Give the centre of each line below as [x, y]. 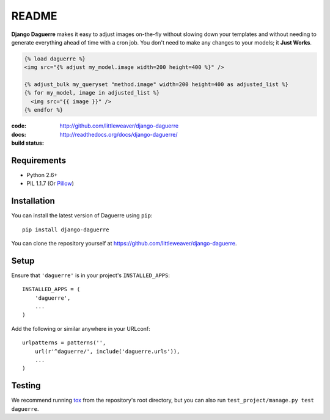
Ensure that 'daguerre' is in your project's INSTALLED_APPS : [91, 275]
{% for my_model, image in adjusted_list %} [92, 93]
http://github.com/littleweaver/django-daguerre [119, 126]
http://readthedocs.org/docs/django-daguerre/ [119, 134]
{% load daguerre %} [55, 59]
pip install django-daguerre [66, 230]
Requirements [39, 160]
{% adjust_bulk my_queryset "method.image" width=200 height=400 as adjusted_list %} [156, 85]
